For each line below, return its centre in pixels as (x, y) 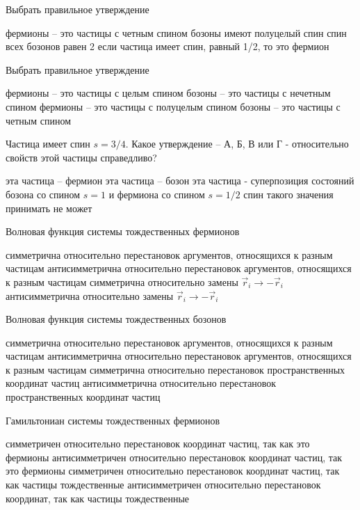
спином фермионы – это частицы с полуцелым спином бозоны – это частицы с (173, 106)
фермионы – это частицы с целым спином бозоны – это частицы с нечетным (168, 93)
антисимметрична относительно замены (90, 295)
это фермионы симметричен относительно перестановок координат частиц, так (173, 471)
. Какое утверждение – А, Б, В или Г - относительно (237, 144)
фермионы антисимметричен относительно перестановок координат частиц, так (174, 457)
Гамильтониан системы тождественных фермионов (113, 420)
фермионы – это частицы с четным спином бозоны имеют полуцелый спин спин (176, 32)
